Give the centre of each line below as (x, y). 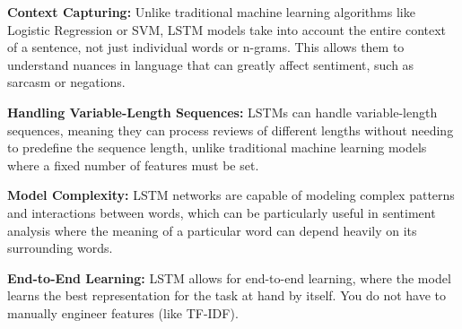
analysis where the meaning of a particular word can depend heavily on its (212, 230)
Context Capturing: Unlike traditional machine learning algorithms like (211, 12)
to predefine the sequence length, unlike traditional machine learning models (217, 147)
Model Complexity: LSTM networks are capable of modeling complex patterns (231, 195)
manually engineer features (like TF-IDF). (123, 312)
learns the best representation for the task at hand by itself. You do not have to (227, 295)
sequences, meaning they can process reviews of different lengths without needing (231, 130)
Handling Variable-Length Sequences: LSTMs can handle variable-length (222, 112)
